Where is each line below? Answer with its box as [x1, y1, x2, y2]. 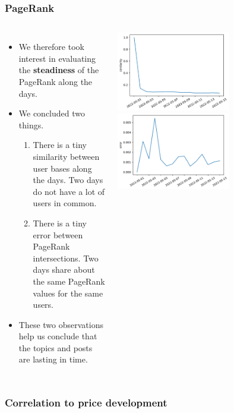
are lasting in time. [18, 353, 88, 365]
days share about [33, 263, 95, 276]
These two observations [18, 318, 103, 330]
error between [33, 228, 83, 241]
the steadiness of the [18, 64, 99, 76]
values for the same [33, 286, 103, 299]
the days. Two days [33, 174, 103, 186]
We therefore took [18, 40, 84, 53]
